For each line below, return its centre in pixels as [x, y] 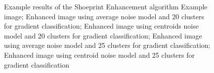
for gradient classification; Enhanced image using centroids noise [101, 26]
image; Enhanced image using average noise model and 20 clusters [104, 16]
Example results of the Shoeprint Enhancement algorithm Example [106, 6]
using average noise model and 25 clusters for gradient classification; [107, 45]
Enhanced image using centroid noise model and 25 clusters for [100, 55]
